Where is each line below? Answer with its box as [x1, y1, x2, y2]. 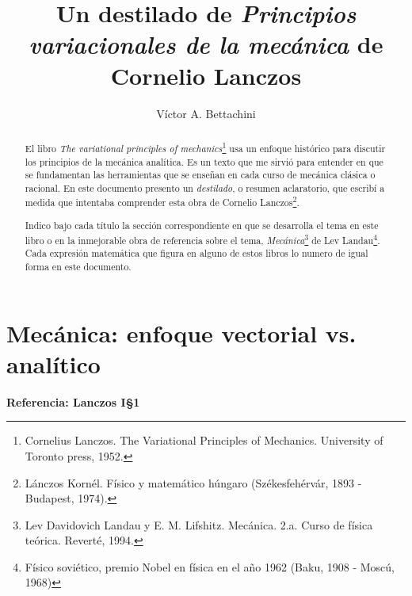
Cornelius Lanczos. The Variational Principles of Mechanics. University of [25, 432, 383, 449]
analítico [6, 347, 101, 380]
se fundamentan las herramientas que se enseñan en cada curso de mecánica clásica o [25, 168, 376, 181]
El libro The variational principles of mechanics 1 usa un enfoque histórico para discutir [25, 139, 386, 155]
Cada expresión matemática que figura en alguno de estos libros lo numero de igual [25, 246, 368, 260]
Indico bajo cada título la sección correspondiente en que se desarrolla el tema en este [25, 219, 379, 231]
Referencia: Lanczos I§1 [6, 393, 140, 410]
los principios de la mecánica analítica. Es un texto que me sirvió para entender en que [25, 155, 383, 168]
